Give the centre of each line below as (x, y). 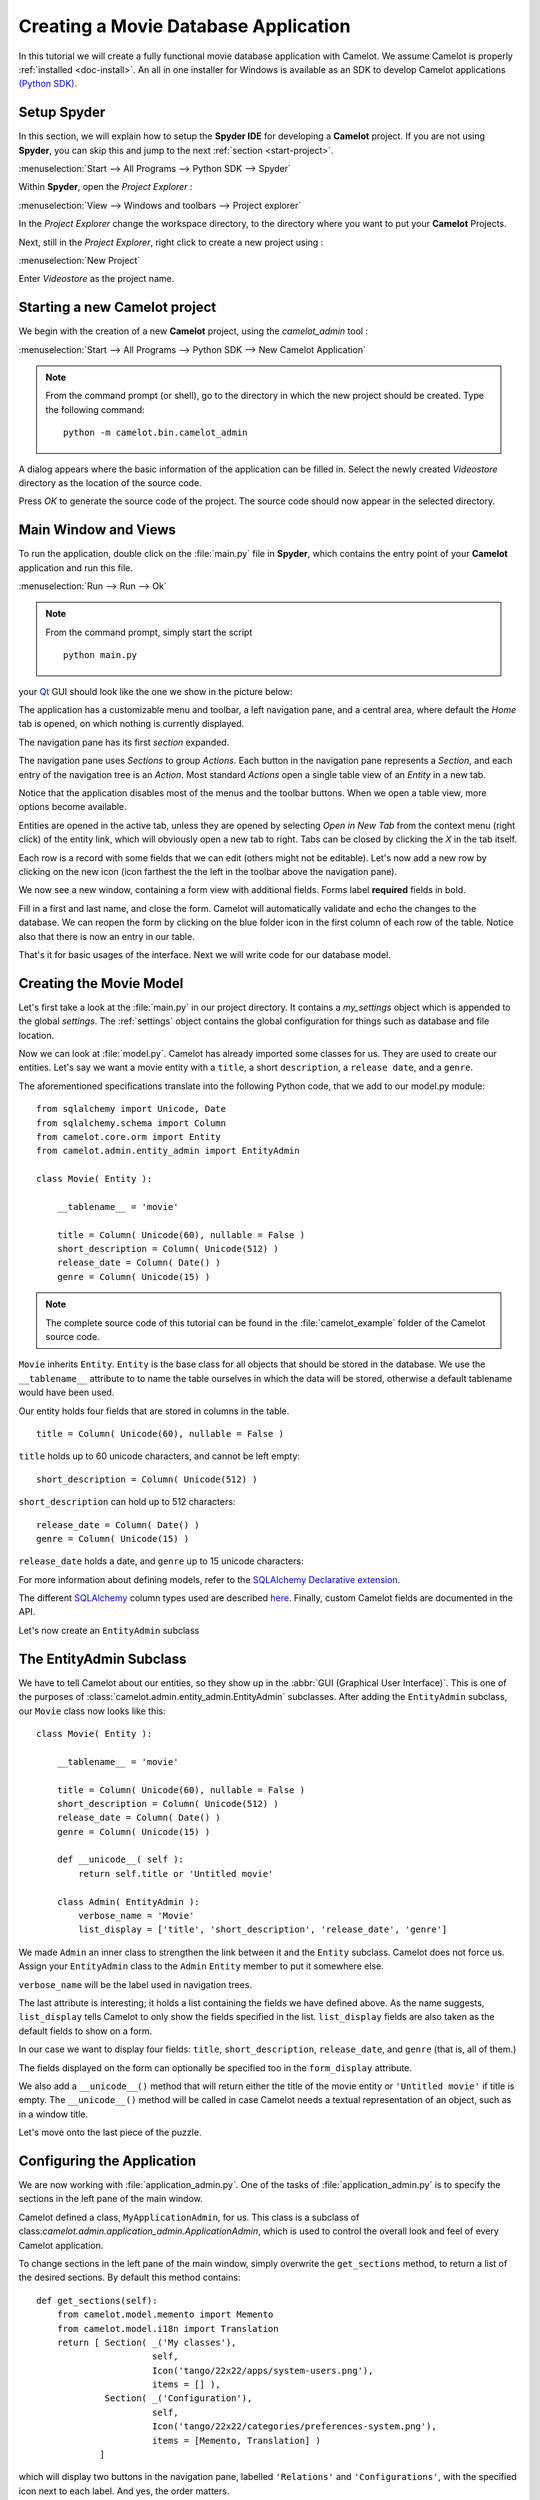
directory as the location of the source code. (110, 483)
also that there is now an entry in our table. (106, 936)
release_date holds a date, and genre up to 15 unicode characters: (161, 1561)
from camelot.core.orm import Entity (129, 1136)
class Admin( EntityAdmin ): (128, 1901)
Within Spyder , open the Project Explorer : (105, 187)
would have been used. (66, 1392)
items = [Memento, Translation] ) (236, 2440)
